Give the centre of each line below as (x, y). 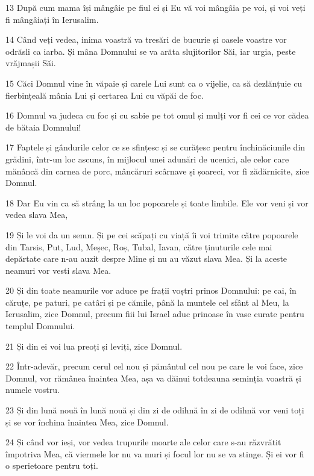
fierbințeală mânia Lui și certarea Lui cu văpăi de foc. (105, 95)
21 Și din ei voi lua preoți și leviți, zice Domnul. (94, 346)
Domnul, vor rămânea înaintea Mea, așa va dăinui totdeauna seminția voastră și (154, 378)
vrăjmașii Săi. (31, 63)
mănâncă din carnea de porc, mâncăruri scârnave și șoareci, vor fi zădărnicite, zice (157, 171)
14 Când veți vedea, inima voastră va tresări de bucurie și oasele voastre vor (146, 39)
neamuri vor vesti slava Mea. (58, 270)
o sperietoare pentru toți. (52, 465)
